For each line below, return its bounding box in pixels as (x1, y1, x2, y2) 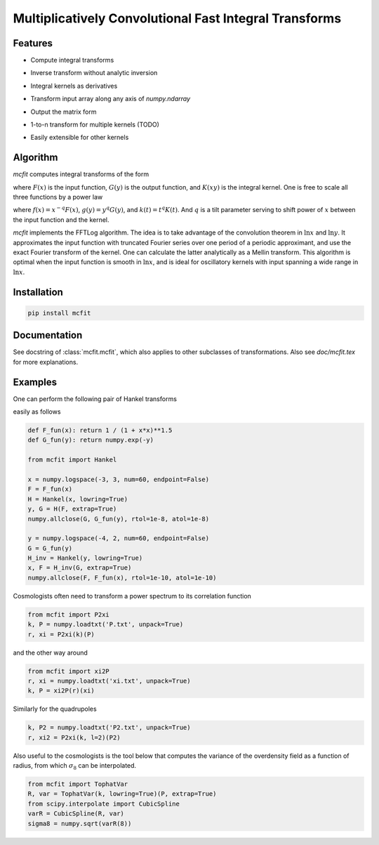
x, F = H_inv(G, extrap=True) (27, 564, 132, 572)
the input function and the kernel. (13, 215, 109, 224)
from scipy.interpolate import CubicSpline (27, 799, 180, 808)
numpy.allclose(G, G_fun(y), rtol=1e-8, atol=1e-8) (27, 515, 210, 523)
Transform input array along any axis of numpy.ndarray (30, 95, 191, 103)
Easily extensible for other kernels (30, 133, 129, 142)
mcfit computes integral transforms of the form (13, 170, 149, 178)
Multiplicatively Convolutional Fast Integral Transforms (13, 11, 342, 26)
